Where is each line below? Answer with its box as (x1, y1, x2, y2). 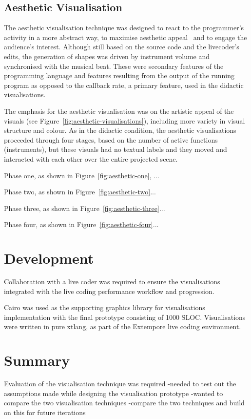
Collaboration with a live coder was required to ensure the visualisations (4, 276, 220, 287)
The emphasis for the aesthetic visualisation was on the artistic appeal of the (4, 105, 234, 116)
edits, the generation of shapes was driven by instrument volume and (4, 51, 210, 61)
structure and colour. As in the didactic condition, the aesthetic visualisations (4, 125, 236, 135)
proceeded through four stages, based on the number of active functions (4, 134, 218, 145)
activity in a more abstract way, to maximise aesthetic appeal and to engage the (4, 32, 247, 42)
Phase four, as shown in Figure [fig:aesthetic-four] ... (4, 219, 159, 230)
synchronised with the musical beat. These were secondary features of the (4, 61, 224, 71)
